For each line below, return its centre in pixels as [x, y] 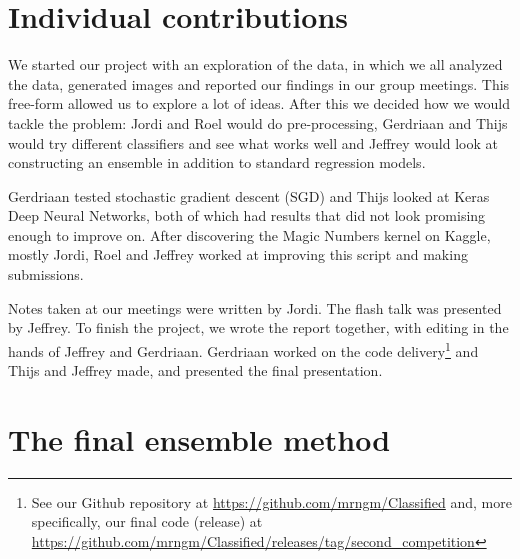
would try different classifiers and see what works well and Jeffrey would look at [253, 142]
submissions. [46, 274]
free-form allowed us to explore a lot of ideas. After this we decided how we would [259, 103]
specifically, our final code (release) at [147, 521]
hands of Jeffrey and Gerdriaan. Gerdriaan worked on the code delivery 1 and [243, 349]
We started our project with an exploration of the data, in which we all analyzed [255, 64]
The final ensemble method [199, 438]
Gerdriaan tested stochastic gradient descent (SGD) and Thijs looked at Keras [249, 195]
